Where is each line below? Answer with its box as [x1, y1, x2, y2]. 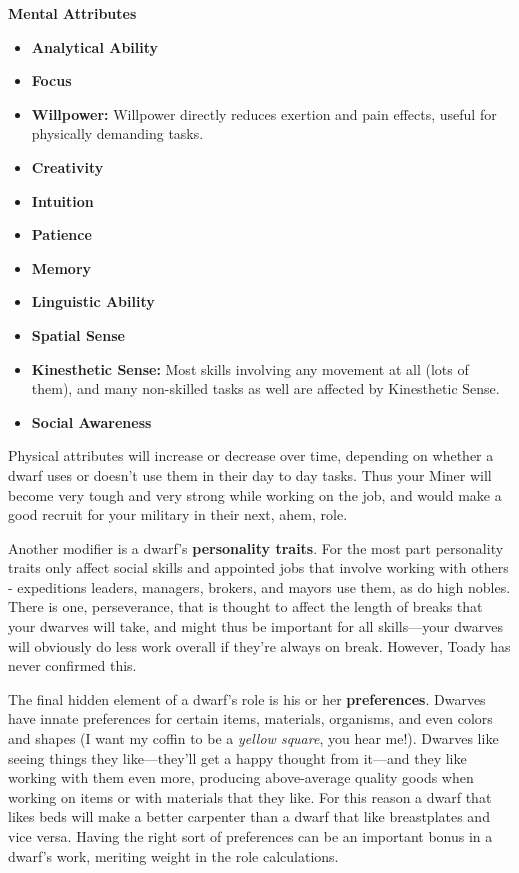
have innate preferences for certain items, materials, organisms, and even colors [8, 708, 493, 729]
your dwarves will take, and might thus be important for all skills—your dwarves [8, 616, 503, 637]
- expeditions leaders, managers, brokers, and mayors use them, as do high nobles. [8, 576, 511, 597]
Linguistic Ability [31, 291, 155, 312]
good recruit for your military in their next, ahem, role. [8, 504, 348, 525]
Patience [31, 224, 92, 245]
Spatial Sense [31, 324, 125, 345]
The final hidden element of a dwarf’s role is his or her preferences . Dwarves [8, 688, 486, 709]
